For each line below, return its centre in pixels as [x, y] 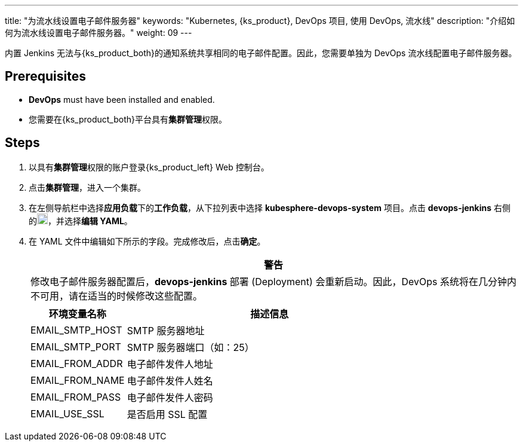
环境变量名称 [77, 314]
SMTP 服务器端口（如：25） [190, 347]
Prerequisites [45, 77]
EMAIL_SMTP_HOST [76, 330]
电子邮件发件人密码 [170, 397]
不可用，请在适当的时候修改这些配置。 [117, 296]
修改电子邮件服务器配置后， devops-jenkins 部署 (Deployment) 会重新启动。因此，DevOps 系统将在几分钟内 [273, 281]
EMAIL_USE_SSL [67, 413]
